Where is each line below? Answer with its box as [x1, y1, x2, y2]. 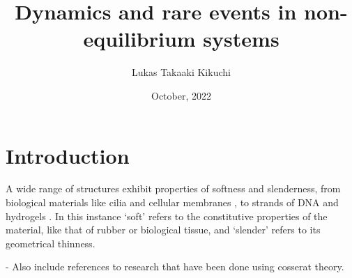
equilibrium [83, 24, 196, 53]
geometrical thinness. [6, 235, 95, 250]
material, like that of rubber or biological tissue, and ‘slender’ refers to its [6, 222, 321, 237]
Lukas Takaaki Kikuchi [132, 65, 231, 79]
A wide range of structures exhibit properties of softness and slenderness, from [6, 181, 341, 196]
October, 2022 [151, 88, 211, 102]
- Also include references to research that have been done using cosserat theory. [6, 259, 344, 274]
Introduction [6, 141, 130, 169]
